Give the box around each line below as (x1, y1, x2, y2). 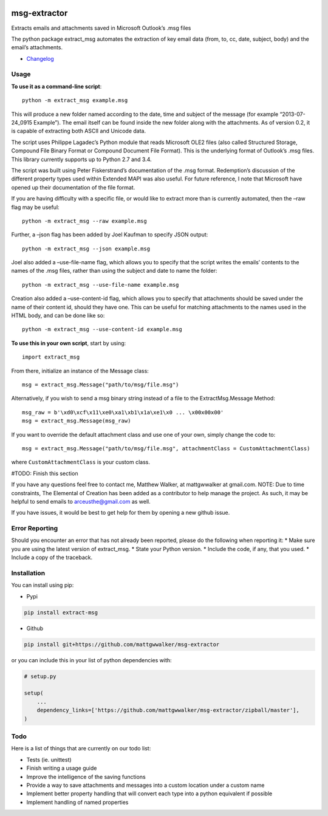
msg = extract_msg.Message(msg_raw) (22, 417, 131, 425)
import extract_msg (22, 354, 80, 361)
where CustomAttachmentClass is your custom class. (11, 459, 150, 466)
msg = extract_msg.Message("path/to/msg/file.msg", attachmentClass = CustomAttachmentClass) (22, 445, 310, 452)
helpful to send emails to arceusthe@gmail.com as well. (11, 498, 151, 505)
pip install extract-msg (24, 609, 98, 616)
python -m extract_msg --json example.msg (22, 245, 151, 252)
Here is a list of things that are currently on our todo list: (11, 745, 151, 752)
